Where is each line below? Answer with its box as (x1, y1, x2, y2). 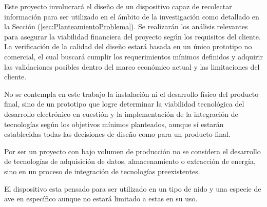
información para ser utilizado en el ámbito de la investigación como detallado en (4, 11, 259, 22)
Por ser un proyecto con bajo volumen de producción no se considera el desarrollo (4, 146, 261, 156)
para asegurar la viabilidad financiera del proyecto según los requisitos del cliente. (4, 31, 261, 42)
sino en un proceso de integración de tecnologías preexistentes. (4, 165, 200, 176)
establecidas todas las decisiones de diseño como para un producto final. (4, 129, 231, 139)
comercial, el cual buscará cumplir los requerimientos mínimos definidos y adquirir (4, 51, 263, 61)
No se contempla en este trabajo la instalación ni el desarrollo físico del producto (4, 88, 259, 99)
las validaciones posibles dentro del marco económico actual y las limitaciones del (4, 61, 260, 72)
